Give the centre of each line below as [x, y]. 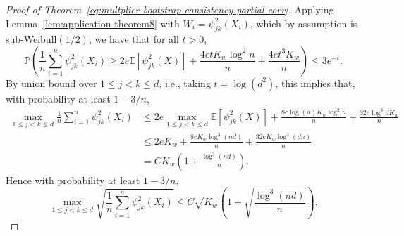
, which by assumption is [304, 23]
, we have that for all [134, 39]
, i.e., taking [185, 83]
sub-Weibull [31, 39]
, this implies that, [315, 83]
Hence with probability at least [73, 179]
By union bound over [51, 83]
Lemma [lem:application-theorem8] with [93, 23]
